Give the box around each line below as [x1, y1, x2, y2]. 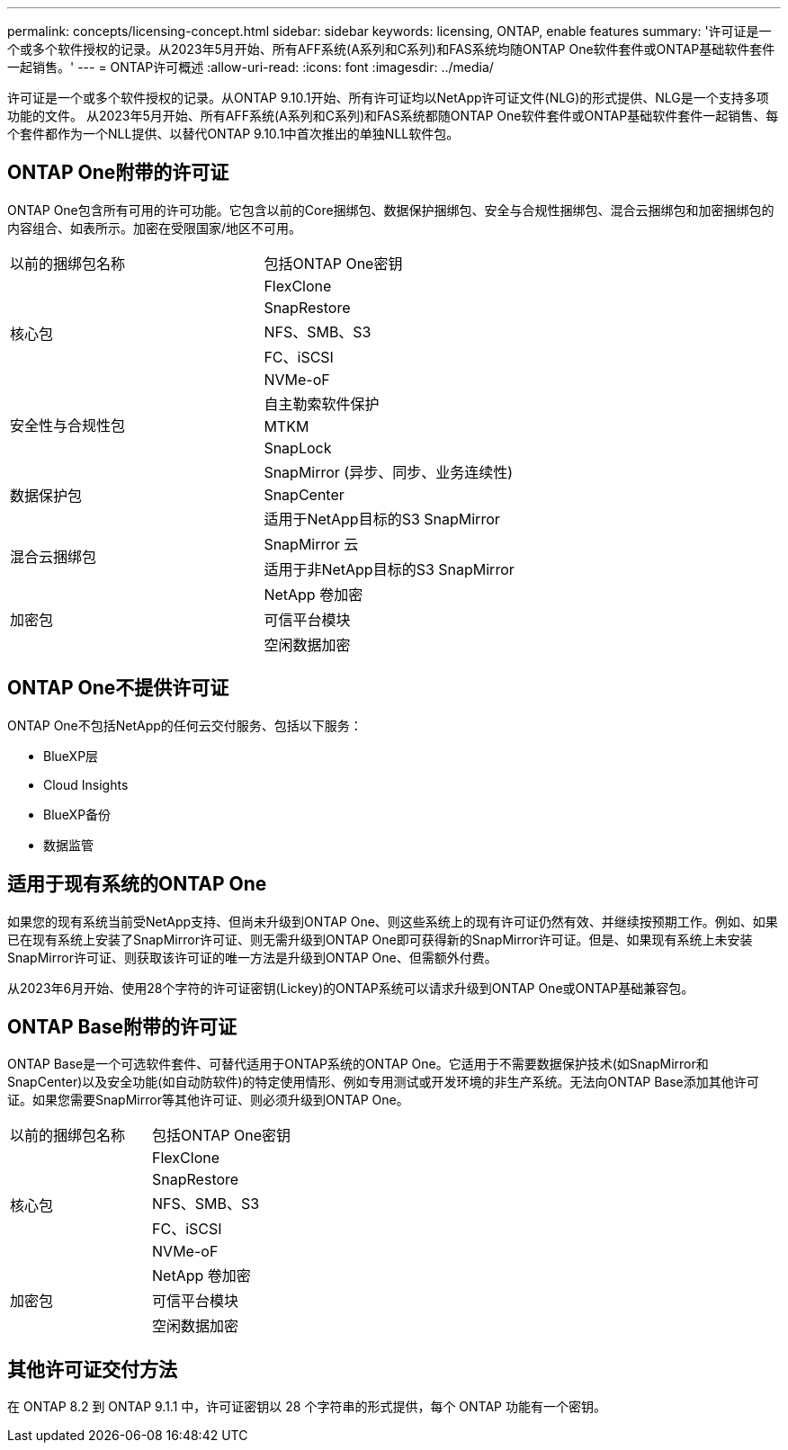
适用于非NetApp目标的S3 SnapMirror [264, 559, 515, 578]
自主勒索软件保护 [264, 394, 380, 413]
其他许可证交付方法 [7, 1357, 177, 1381]
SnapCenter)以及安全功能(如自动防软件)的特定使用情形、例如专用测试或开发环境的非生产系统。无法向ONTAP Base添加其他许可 [7, 1074, 759, 1090]
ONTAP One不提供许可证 [7, 676, 229, 700]
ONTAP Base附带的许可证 [7, 1015, 237, 1038]
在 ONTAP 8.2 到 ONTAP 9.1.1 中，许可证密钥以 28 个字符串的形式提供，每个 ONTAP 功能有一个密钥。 [7, 1399, 606, 1415]
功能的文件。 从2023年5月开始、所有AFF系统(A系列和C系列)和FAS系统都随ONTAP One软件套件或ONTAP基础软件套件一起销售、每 [7, 108, 779, 123]
